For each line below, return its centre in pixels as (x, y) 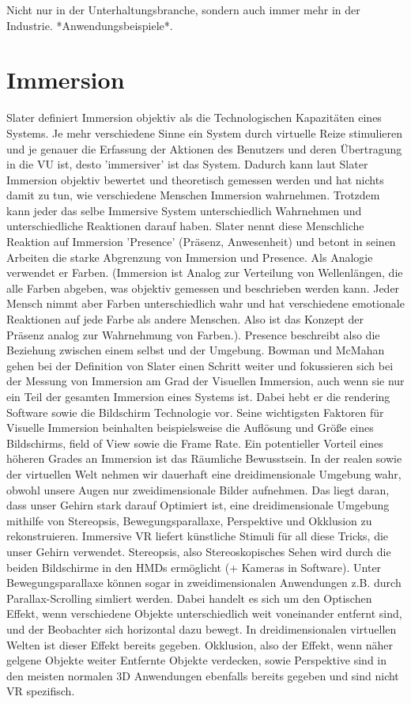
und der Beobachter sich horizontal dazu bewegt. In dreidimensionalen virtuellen (202, 628)
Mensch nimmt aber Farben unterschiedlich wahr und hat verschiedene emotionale (205, 303)
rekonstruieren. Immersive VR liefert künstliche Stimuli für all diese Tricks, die (198, 536)
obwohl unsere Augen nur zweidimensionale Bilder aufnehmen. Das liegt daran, (198, 489)
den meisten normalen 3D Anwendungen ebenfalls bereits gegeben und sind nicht (203, 675)
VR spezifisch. (41, 691)
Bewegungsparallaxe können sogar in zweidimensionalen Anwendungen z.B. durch (204, 583)
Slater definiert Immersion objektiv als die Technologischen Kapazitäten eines (194, 117)
